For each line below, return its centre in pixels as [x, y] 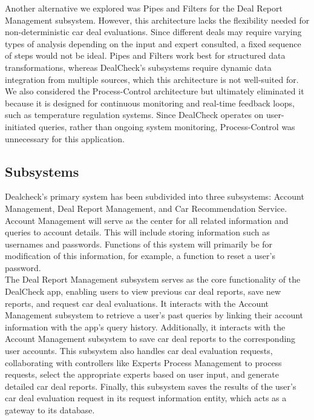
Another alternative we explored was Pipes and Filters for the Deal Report [144, 8]
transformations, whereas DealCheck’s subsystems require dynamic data [138, 67]
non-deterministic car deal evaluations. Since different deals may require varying [153, 32]
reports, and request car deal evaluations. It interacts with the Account [137, 303]
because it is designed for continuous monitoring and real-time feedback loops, [150, 103]
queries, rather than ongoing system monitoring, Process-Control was [167, 126]
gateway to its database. [50, 410]
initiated [21, 126]
